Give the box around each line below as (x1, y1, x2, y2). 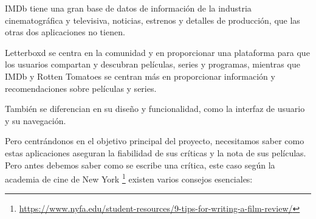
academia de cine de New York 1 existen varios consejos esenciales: (5, 171, 253, 185)
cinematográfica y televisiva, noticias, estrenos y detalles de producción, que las (5, 13, 300, 26)
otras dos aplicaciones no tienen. (5, 26, 125, 38)
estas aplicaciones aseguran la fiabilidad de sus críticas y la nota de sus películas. (5, 146, 306, 159)
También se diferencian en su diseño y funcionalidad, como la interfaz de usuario (5, 102, 305, 115)
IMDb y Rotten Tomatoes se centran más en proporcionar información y (5, 69, 275, 82)
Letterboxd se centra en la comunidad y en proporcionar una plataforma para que (5, 46, 310, 58)
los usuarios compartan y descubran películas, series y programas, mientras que (5, 58, 300, 71)
